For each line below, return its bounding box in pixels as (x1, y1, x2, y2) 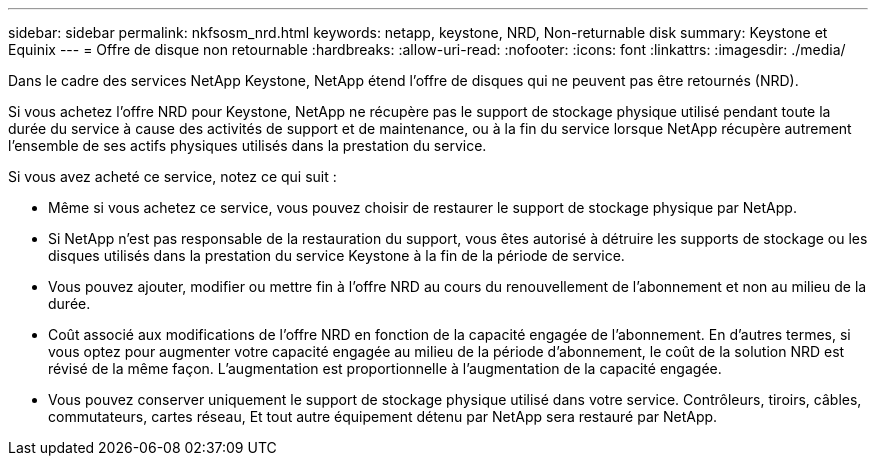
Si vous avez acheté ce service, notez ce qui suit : (8, 168, 337, 185)
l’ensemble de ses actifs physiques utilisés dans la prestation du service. (8, 137, 487, 154)
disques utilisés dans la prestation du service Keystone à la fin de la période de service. (48, 247, 625, 264)
